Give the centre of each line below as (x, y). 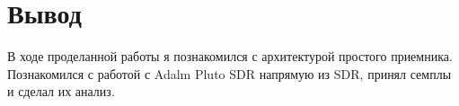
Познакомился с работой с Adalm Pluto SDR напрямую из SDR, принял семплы (229, 73)
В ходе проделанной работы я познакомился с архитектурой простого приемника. (230, 56)
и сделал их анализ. (61, 91)
